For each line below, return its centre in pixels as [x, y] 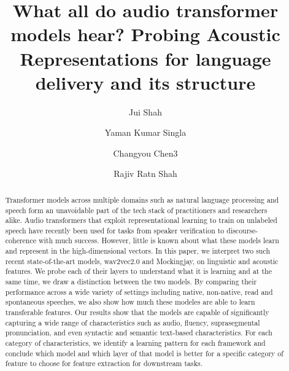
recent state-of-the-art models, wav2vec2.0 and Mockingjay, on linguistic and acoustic [142, 261]
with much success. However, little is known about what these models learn [159, 240]
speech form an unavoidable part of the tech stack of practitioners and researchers [136, 210]
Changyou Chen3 [145, 153]
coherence [21, 240]
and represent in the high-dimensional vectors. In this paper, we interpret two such [138, 251]
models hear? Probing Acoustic [145, 34]
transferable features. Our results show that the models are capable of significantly [137, 312]
